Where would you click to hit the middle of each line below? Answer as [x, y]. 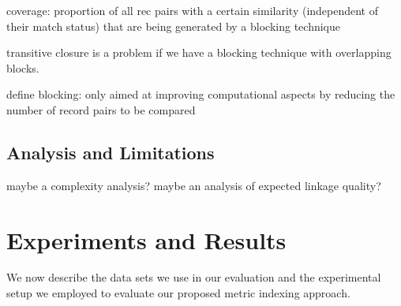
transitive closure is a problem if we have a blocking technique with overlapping [199, 52]
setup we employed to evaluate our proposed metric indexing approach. [178, 293]
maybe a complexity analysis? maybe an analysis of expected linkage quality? [194, 185]
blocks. [23, 67]
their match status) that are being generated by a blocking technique [173, 26]
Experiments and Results [146, 239]
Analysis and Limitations [111, 152]
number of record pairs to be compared [101, 109]
